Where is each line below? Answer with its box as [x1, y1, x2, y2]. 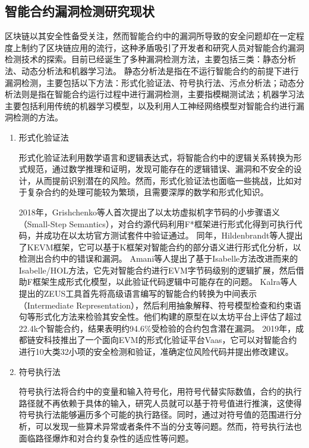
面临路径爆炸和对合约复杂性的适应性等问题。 [18, 431, 194, 444]
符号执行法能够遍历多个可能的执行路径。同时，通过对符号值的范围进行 [18, 408, 294, 421]
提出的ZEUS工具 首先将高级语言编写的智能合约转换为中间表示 [18, 287, 257, 300]
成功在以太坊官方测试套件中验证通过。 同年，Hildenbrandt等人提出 [43, 229, 303, 242]
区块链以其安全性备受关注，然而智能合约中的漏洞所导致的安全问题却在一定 [5, 30, 296, 42]
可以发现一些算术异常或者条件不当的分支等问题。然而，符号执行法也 [35, 420, 302, 433]
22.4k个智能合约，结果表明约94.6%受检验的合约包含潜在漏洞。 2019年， [18, 322, 296, 334]
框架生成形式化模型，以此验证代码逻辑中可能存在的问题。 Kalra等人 [32, 275, 297, 288]
